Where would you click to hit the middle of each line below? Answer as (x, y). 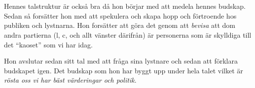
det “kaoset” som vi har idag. (48, 44)
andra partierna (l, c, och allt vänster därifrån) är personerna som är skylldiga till (128, 34)
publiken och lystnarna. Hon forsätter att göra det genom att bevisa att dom (120, 25)
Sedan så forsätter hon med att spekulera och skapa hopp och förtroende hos (120, 15)
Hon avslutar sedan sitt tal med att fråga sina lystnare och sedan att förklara (121, 61)
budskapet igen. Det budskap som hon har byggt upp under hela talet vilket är (124, 70)
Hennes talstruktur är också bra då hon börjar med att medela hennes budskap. (125, 6)
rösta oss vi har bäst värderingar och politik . (70, 80)
